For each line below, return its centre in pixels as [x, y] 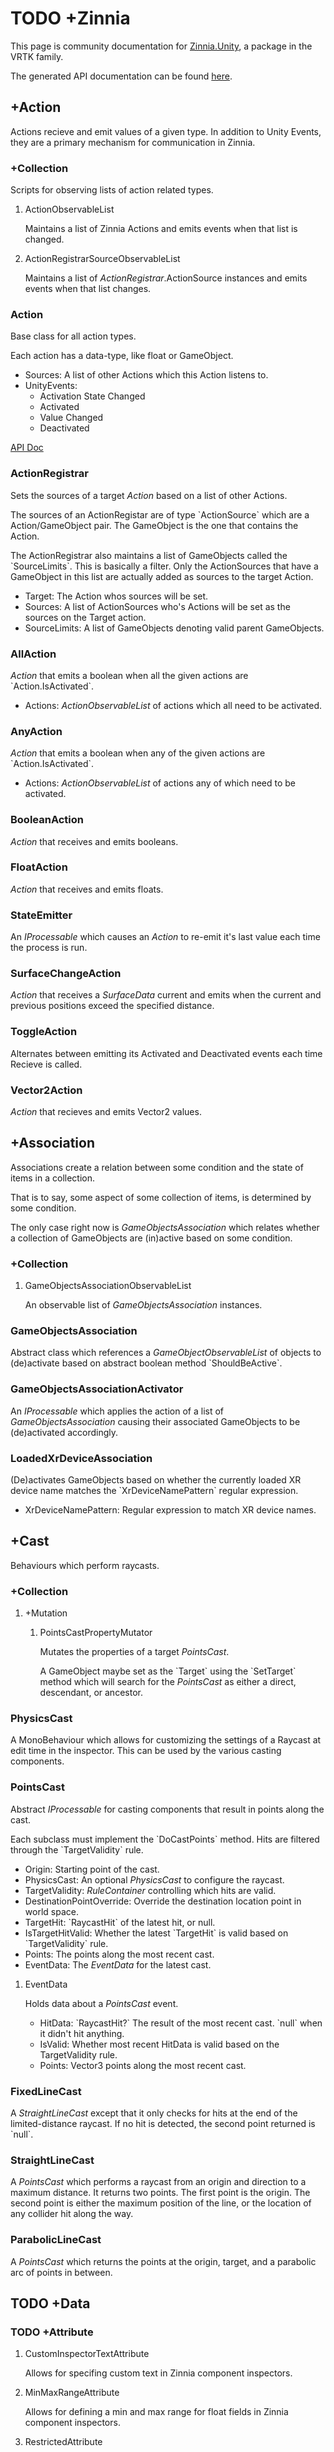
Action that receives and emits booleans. [94, 841]
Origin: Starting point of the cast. [92, 1869]
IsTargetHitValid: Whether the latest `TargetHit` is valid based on [156, 1933]
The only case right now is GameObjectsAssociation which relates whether [165, 1227]
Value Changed [71, 418]
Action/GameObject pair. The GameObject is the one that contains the [154, 525]
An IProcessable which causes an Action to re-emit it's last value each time [165, 937]
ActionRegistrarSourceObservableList [102, 259]
